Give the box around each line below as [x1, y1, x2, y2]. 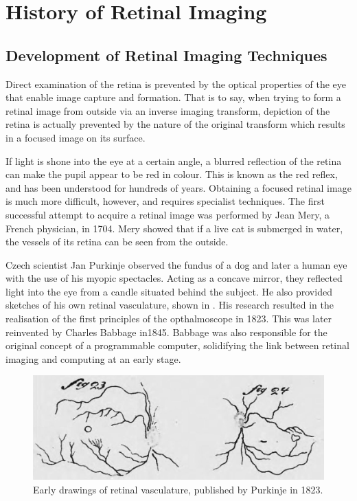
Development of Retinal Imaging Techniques [5, 44, 327, 65]
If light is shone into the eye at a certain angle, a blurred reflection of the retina [5, 153, 342, 168]
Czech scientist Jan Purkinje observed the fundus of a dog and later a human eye [5, 257, 347, 271]
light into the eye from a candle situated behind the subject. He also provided [5, 284, 332, 298]
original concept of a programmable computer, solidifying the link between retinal [5, 338, 349, 353]
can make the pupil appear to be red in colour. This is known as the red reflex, [5, 167, 338, 181]
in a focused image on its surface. [5, 130, 146, 144]
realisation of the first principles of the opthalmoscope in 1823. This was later [5, 311, 332, 326]
